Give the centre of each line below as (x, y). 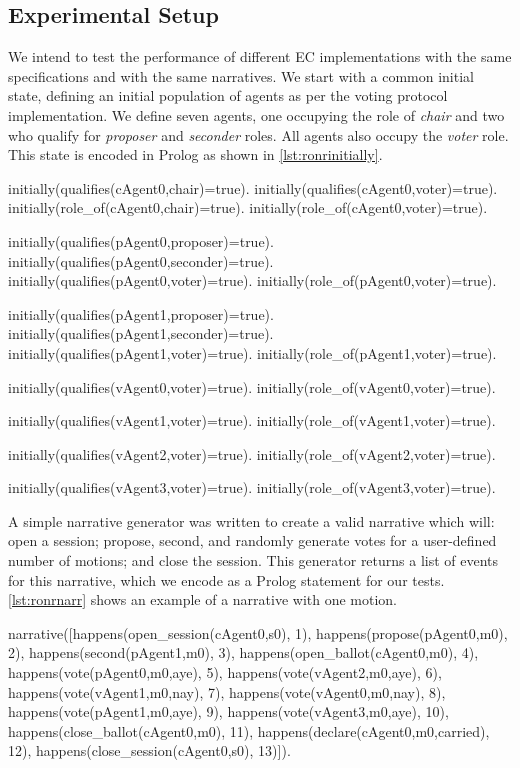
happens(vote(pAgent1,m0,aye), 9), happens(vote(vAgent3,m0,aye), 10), (228, 711)
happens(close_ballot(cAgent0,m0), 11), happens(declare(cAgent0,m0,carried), (249, 730)
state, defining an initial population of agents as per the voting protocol (228, 95)
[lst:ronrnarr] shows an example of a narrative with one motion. (203, 599)
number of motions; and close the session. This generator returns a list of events (253, 560)
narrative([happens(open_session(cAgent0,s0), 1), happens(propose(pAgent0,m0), (258, 632)
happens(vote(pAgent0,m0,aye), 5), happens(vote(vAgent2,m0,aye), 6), (225, 672)
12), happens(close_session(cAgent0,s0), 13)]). (149, 750)
